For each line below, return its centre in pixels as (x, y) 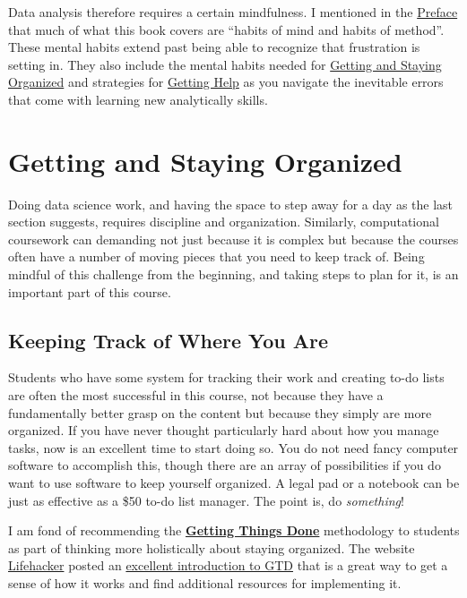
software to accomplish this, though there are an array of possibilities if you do (225, 465)
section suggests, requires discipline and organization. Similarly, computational (224, 222)
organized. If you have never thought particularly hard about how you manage (224, 430)
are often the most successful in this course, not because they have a (196, 395)
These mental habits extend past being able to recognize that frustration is (214, 47)
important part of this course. (90, 291)
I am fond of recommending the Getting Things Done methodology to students (234, 530)
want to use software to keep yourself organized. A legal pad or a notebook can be (234, 483)
